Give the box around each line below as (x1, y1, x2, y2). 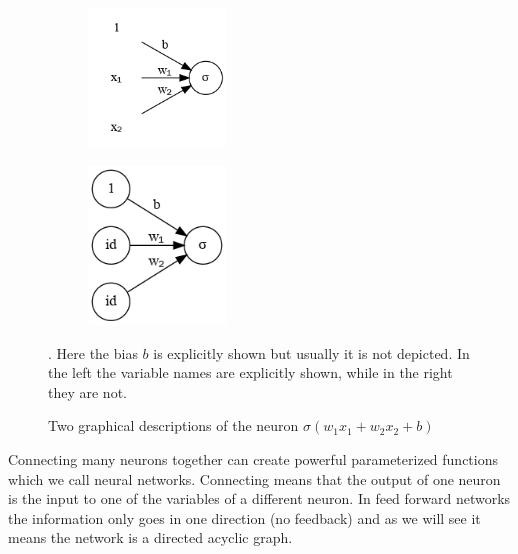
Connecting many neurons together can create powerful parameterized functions (8, 448, 498, 469)
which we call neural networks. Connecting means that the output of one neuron (8, 468, 501, 489)
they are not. (48, 381, 127, 402)
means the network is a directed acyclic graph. (8, 527, 293, 548)
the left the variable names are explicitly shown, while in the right (48, 362, 453, 383)
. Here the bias (48, 342, 138, 363)
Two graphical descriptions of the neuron (48, 415, 299, 436)
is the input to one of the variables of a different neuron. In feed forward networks (8, 488, 511, 509)
